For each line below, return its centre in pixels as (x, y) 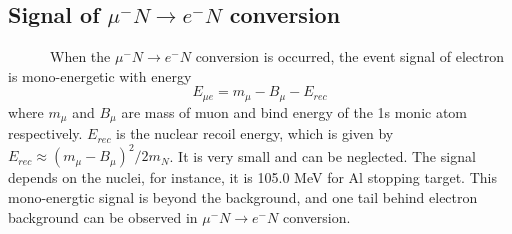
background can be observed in (103, 216)
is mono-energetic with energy (100, 75)
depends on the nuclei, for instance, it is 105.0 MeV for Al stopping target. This (252, 177)
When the (80, 56)
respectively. (45, 133)
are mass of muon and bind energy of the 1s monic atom (294, 111)
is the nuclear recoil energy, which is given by (255, 133)
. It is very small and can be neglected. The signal (322, 155)
